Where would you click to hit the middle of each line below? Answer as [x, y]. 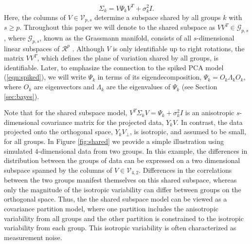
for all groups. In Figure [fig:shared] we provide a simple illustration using [114, 141]
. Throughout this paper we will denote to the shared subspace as [117, 27]
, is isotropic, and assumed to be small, [188, 132]
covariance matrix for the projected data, [103, 122]
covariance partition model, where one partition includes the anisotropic [111, 209]
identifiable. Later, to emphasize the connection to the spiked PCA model [114, 67]
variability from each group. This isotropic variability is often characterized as [120, 228]
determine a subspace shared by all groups [158, 17]
